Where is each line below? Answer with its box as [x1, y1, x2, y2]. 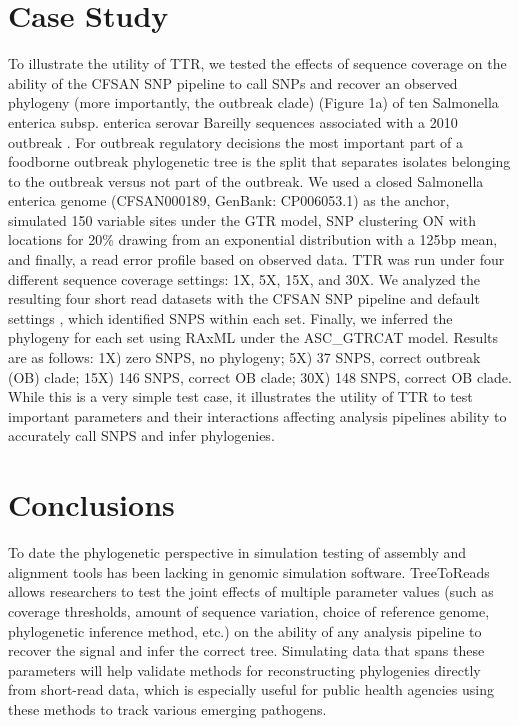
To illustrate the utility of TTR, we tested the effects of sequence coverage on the [8, 53, 507, 74]
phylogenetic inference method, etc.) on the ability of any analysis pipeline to [8, 620, 482, 641]
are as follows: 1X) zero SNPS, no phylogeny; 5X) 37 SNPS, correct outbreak [8, 347, 481, 368]
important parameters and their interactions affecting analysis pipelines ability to [8, 405, 507, 426]
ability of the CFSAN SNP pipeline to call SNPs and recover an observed [8, 72, 458, 93]
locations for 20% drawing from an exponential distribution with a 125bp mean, [8, 229, 498, 250]
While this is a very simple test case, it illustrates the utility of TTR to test [8, 386, 473, 407]
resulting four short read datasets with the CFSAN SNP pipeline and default [8, 288, 480, 309]
